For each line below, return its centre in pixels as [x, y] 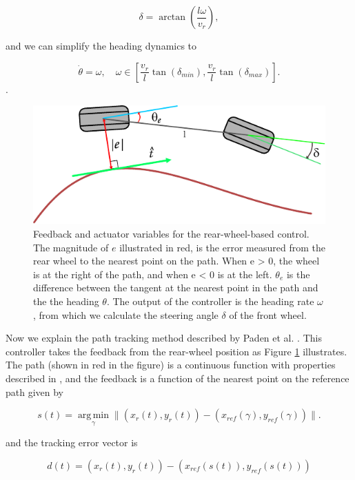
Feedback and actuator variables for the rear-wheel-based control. [171, 234]
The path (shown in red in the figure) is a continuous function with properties [171, 365]
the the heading [66, 301]
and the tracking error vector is [72, 442]
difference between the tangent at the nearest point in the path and [176, 288]
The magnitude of [71, 247]
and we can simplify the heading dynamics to [101, 45]
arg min [93, 416]
